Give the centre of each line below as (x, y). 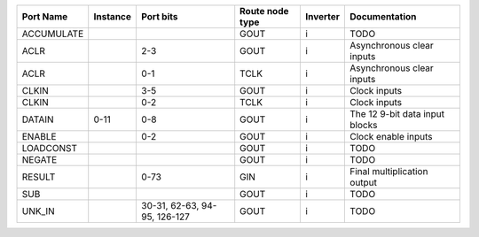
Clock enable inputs (391, 137)
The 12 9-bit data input (397, 114)
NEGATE (39, 160)
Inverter (322, 16)
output (363, 183)
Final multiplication (389, 171)
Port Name (45, 16)
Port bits (160, 16)
